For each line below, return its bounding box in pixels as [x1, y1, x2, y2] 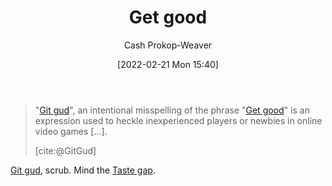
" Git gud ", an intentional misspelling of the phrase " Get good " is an [34, 104, 310, 116]
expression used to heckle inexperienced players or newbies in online [34, 114, 323, 126]
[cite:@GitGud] [34, 144, 97, 156]
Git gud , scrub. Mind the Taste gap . [10, 164, 156, 176]
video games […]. [34, 125, 108, 137]
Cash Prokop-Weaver [123, 39, 213, 51]
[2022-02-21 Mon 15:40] [117, 58, 219, 70]
